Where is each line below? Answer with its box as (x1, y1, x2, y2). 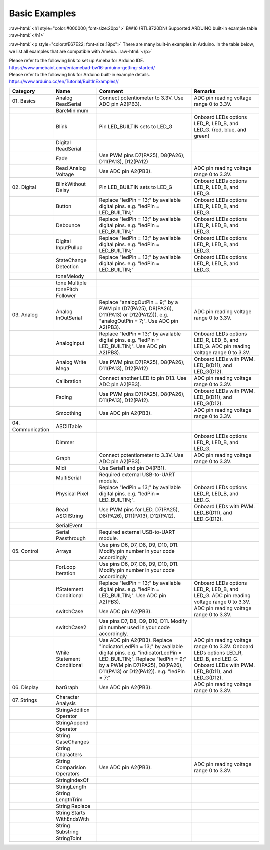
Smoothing (55, 409, 82, 416)
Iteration (55, 570, 76, 577)
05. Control (12, 547, 39, 554)
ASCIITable (55, 422, 82, 430)
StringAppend (55, 719, 89, 726)
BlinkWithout (55, 180, 86, 187)
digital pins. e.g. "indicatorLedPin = (99, 649, 182, 656)
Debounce (55, 222, 81, 229)
